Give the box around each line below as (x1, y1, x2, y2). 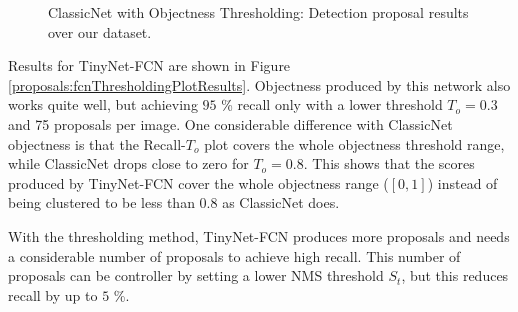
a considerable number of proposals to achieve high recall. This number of (8, 245, 461, 266)
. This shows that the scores (303, 153, 475, 174)
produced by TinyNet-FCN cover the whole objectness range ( (8, 172, 389, 193)
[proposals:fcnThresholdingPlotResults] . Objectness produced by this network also (8, 74, 511, 95)
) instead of (427, 172, 498, 193)
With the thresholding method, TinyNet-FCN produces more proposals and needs (8, 225, 510, 246)
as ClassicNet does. (222, 192, 340, 213)
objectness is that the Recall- (8, 133, 186, 154)
